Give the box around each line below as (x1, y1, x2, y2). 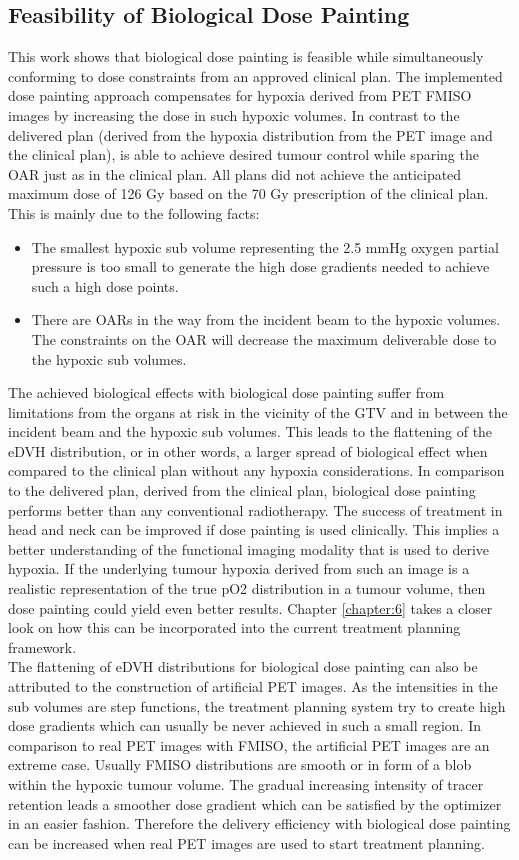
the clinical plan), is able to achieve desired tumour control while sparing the (8, 144, 479, 165)
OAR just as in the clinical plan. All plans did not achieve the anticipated (8, 163, 462, 184)
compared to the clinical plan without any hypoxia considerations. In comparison (8, 460, 505, 481)
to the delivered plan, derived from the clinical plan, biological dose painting (8, 480, 476, 501)
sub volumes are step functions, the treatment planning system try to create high (8, 695, 506, 716)
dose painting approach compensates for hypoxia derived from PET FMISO (8, 85, 472, 106)
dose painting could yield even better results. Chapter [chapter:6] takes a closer (8, 597, 493, 618)
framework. (8, 636, 77, 657)
